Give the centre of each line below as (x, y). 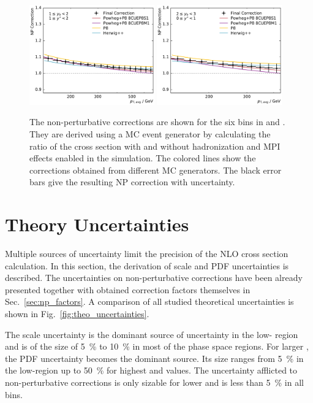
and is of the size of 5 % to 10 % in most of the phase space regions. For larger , (157, 346)
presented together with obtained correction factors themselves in (128, 289)
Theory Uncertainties (97, 224)
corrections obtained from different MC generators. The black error (156, 170)
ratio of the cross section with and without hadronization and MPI (155, 146)
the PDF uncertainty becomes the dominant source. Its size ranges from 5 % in (154, 358)
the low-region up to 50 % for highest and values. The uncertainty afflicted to (151, 370)
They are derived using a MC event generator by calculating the (150, 133)
